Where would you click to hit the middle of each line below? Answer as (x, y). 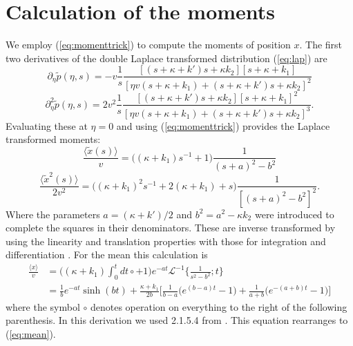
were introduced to (294, 214)
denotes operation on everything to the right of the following (219, 306)
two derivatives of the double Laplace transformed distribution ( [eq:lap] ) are (166, 58)
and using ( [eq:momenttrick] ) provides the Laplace (223, 125)
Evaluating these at (47, 125)
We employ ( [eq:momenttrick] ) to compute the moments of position (148, 45)
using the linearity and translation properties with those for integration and (166, 241)
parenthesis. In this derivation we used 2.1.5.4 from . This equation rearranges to (177, 320)
